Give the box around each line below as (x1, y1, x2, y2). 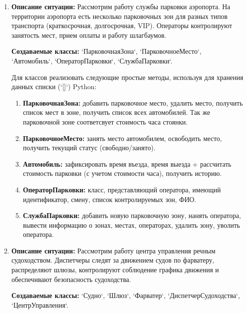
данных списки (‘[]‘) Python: (11, 81, 97, 92)
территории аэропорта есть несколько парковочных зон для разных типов (11, 11, 228, 21)
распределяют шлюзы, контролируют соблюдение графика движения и (11, 265, 219, 275)
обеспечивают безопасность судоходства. (11, 274, 131, 284)
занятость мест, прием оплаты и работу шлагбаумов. (11, 30, 167, 40)
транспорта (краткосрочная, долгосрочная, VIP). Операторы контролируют (11, 20, 232, 31)
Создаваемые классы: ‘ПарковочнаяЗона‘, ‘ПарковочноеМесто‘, (11, 46, 202, 56)
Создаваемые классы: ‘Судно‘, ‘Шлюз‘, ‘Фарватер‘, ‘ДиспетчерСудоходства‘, (11, 290, 240, 300)
